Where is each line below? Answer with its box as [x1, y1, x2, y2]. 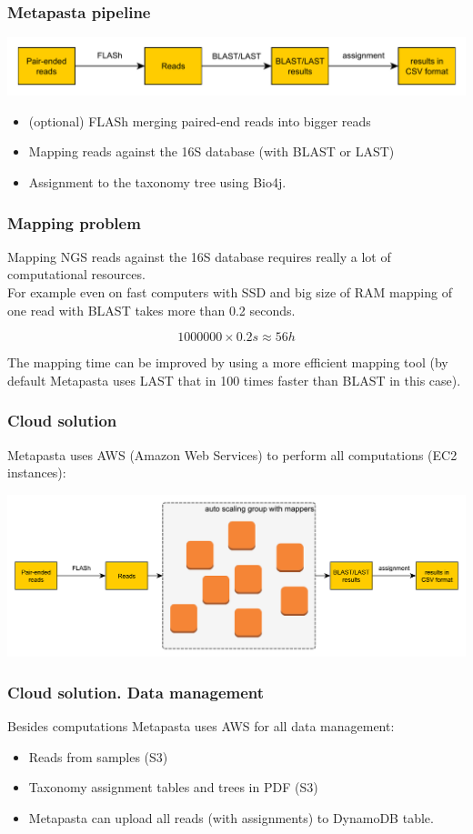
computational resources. [7, 265, 146, 284]
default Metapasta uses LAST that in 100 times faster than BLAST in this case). [7, 370, 461, 389]
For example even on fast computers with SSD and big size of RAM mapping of [7, 282, 452, 301]
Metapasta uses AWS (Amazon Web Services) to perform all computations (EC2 [7, 445, 458, 464]
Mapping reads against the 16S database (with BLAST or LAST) [28, 142, 395, 161]
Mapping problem [7, 211, 141, 234]
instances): [7, 463, 66, 482]
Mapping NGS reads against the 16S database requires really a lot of [7, 246, 391, 266]
